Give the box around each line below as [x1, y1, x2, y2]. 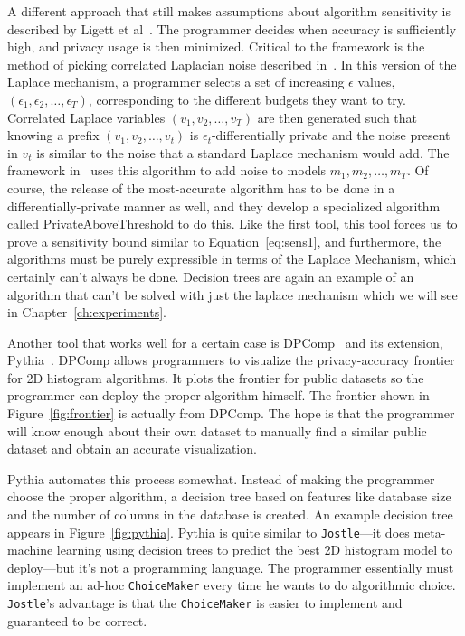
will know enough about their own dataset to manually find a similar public [7, 421, 427, 440]
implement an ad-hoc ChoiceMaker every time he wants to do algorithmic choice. [7, 575, 456, 594]
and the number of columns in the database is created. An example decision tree [7, 505, 453, 524]
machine [7, 540, 53, 559]
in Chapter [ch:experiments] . [7, 303, 166, 322]
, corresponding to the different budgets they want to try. [88, 89, 406, 108]
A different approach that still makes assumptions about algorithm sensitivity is [7, 2, 451, 20]
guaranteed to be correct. [7, 611, 147, 630]
